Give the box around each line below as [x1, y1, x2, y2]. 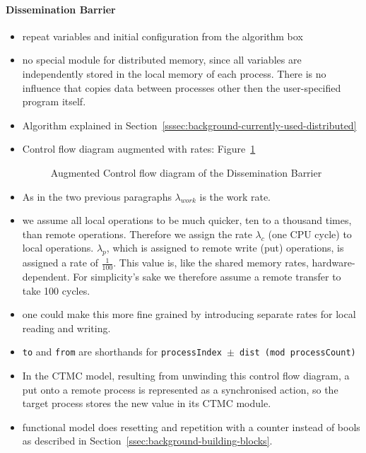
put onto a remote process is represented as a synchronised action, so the [22, 382, 338, 396]
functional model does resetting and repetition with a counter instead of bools [22, 419, 360, 434]
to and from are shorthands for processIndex [22, 344, 222, 359]
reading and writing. [22, 320, 111, 335]
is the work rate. [199, 189, 271, 204]
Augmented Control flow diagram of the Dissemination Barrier [50, 165, 322, 180]
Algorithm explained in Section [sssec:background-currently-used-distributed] [22, 117, 357, 132]
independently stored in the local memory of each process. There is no [22, 66, 326, 81]
